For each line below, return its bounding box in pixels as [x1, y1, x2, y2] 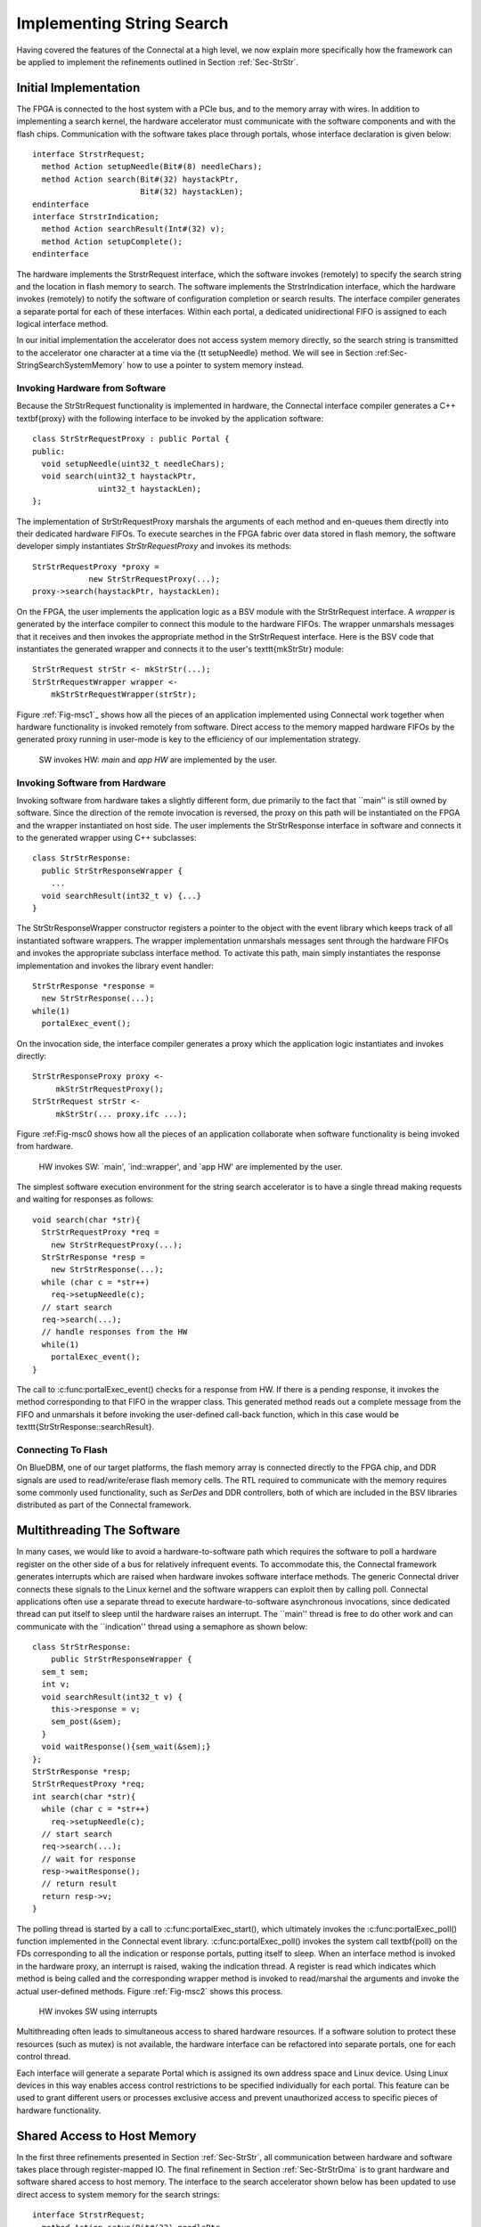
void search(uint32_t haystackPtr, [41, 471, 198, 481]
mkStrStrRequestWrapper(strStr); [50, 689, 198, 699]
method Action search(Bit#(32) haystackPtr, [41, 174, 240, 184]
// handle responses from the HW [41, 1327, 188, 1337]
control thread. [16, 2052, 71, 2062]
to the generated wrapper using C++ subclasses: [16, 833, 197, 844]
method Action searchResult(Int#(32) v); [41, 224, 225, 234]
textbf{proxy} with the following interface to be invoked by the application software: [16, 412, 324, 423]
